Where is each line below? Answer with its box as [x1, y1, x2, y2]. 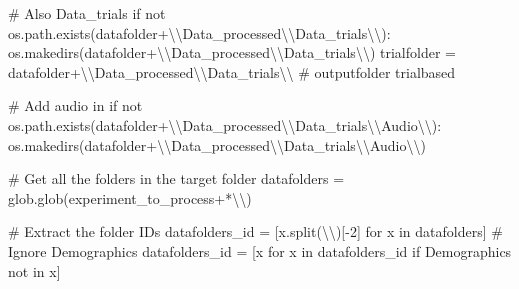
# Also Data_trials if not [8, 3, 166, 23]
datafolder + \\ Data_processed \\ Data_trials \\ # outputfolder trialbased [8, 61, 456, 82]
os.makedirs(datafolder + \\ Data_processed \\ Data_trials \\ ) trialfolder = [8, 42, 456, 63]
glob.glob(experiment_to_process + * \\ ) [8, 187, 252, 208]
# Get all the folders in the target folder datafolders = [8, 168, 345, 189]
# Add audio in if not [8, 95, 143, 116]
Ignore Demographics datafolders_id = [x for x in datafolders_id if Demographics [8, 240, 512, 261]
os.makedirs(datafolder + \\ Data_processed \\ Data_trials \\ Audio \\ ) [8, 134, 426, 155]
